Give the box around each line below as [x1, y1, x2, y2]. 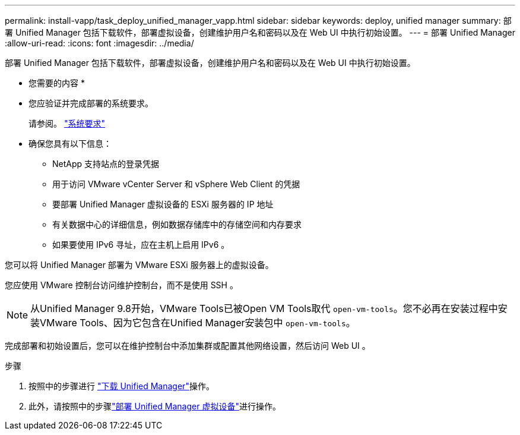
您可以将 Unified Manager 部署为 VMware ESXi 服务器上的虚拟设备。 [5, 260, 274, 270]
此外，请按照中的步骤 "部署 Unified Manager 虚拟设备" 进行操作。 [28, 401, 281, 411]
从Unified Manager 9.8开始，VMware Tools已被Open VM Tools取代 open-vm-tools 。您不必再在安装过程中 [30, 302, 498, 314]
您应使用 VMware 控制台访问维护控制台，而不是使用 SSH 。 [5, 280, 238, 290]
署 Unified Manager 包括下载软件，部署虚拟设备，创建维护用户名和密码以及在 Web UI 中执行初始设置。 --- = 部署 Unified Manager [5, 27, 515, 37]
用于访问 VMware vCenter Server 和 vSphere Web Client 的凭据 [52, 179, 300, 189]
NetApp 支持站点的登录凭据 [52, 159, 160, 169]
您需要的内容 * [28, 78, 85, 88]
